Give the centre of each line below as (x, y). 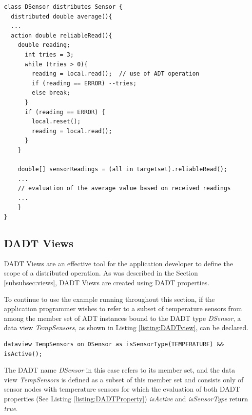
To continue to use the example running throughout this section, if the (109, 299)
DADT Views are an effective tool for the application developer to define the (118, 263)
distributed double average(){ (61, 16)
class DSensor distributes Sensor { (63, 7)
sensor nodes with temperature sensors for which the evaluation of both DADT (122, 389)
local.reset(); (56, 122)
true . (11, 408)
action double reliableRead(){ (61, 35)
